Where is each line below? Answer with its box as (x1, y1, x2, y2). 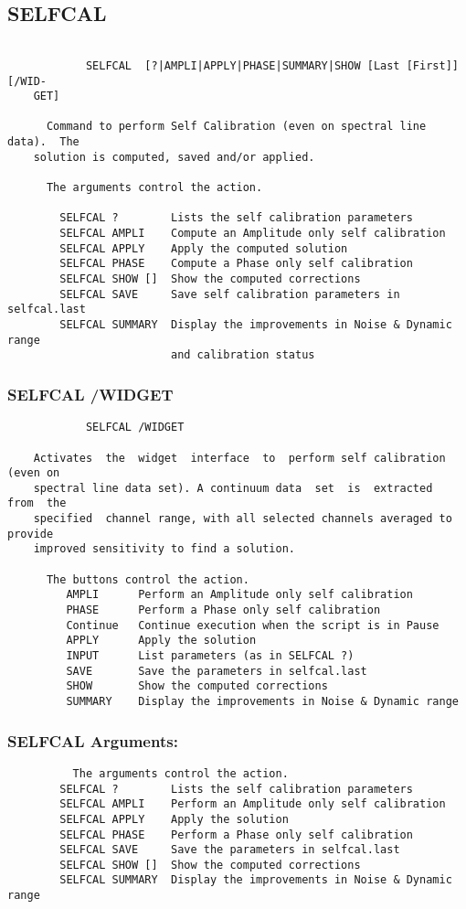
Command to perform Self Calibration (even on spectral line (46, 120, 427, 134)
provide (7, 527, 54, 540)
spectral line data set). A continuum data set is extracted (33, 481, 433, 495)
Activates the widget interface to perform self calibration (33, 451, 446, 465)
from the (7, 497, 67, 510)
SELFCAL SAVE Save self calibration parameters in (59, 287, 400, 301)
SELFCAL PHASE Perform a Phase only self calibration (59, 828, 413, 841)
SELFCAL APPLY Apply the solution (59, 812, 289, 826)
